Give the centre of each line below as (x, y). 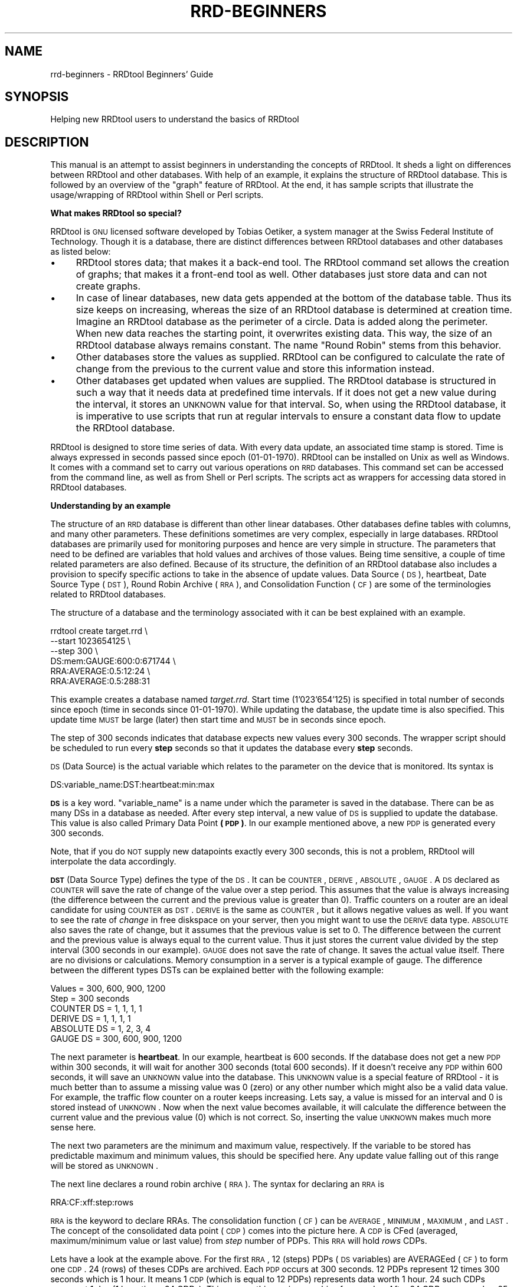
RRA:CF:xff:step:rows (92, 1202)
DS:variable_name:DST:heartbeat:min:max (132, 785)
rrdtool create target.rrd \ (99, 631)
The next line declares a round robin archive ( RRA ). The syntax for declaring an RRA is (217, 1184)
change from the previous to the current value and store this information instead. (255, 369)
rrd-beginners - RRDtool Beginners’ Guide (132, 74)
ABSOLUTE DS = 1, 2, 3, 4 (101, 1029)
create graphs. (108, 286)
